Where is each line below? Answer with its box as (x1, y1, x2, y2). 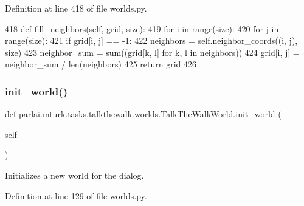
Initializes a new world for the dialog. (5, 168, 144, 181)
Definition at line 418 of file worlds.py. (5, 2, 147, 14)
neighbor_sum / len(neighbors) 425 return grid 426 (5, 58, 197, 70)
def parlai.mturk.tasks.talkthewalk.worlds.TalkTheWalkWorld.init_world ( (5, 108, 282, 120)
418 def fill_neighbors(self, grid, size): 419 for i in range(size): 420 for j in (5, 22, 279, 35)
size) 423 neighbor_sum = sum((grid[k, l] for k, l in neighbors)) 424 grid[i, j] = (5, 46, 300, 58)
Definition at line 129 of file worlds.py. (5, 189, 147, 202)
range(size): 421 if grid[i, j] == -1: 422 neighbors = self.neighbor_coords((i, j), (5, 34, 298, 47)
